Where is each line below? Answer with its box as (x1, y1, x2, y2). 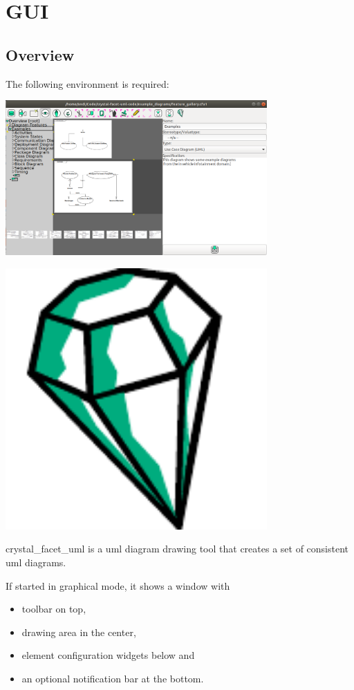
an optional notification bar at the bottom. (21, 671, 204, 685)
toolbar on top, (21, 602, 86, 616)
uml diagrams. (6, 554, 66, 569)
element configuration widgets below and (21, 648, 195, 662)
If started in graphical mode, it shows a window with (6, 578, 230, 593)
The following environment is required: (6, 76, 169, 91)
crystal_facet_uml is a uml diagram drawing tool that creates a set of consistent (6, 541, 349, 556)
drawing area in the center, (21, 624, 136, 639)
